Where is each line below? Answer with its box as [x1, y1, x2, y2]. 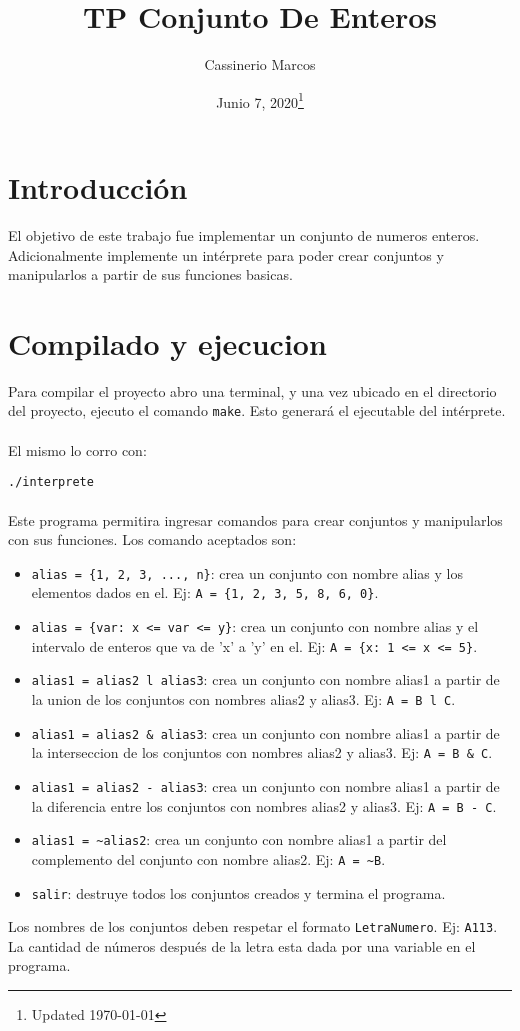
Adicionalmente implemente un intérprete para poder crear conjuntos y [8, 244, 444, 265]
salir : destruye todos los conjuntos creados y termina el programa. [31, 882, 446, 903]
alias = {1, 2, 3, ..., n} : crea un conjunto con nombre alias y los [31, 562, 464, 583]
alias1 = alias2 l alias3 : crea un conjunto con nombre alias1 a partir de [31, 669, 500, 690]
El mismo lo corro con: [8, 439, 147, 460]
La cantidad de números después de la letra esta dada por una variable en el [8, 935, 476, 956]
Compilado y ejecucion [8, 322, 327, 363]
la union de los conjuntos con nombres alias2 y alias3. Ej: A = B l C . [31, 688, 456, 709]
